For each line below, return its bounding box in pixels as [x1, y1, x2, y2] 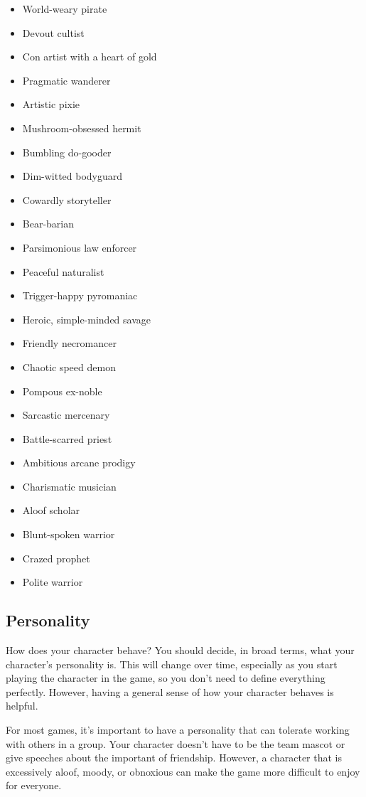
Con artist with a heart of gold [22, 49, 157, 64]
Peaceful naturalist [22, 264, 104, 279]
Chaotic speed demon [22, 359, 116, 374]
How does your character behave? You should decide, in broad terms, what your [6, 643, 355, 658]
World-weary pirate [22, 1, 107, 16]
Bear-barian [22, 216, 75, 231]
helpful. [6, 698, 38, 713]
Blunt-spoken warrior [22, 527, 115, 542]
